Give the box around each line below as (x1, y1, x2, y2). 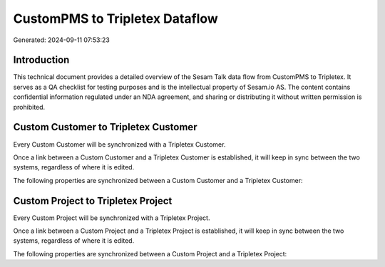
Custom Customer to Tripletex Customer (13, 121, 197, 133)
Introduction (13, 54, 70, 66)
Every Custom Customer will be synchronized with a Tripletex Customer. (13, 140, 226, 149)
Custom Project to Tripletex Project (13, 194, 173, 206)
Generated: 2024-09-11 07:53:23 (13, 36, 110, 44)
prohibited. (13, 103, 46, 111)
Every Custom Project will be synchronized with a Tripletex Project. (13, 214, 210, 222)
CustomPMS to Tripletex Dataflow (13, 11, 219, 26)
